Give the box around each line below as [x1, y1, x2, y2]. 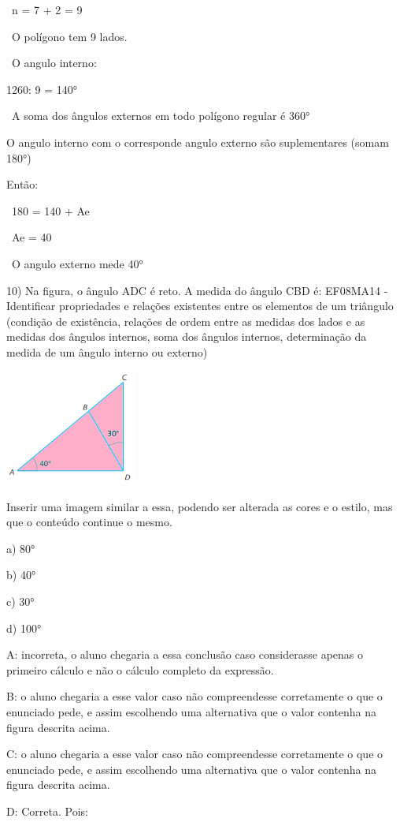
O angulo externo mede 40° [11, 255, 143, 271]
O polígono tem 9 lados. [11, 28, 128, 44]
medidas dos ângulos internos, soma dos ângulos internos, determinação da [6, 328, 367, 345]
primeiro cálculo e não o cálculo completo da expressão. [6, 661, 274, 678]
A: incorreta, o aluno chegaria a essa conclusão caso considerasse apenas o [6, 646, 363, 663]
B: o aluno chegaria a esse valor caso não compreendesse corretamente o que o [6, 688, 383, 704]
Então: [6, 176, 39, 192]
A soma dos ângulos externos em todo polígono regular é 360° [11, 107, 310, 124]
